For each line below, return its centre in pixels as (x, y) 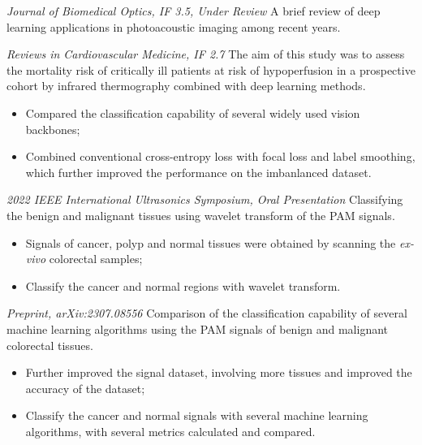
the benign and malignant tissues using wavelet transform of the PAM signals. (201, 215)
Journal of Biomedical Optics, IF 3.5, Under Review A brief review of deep (194, 11)
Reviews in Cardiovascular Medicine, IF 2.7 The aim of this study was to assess (206, 54)
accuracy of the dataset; (85, 388)
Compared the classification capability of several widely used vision (193, 112)
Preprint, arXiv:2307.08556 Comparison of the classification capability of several (207, 313)
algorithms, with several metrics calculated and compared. (170, 431)
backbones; (53, 129)
